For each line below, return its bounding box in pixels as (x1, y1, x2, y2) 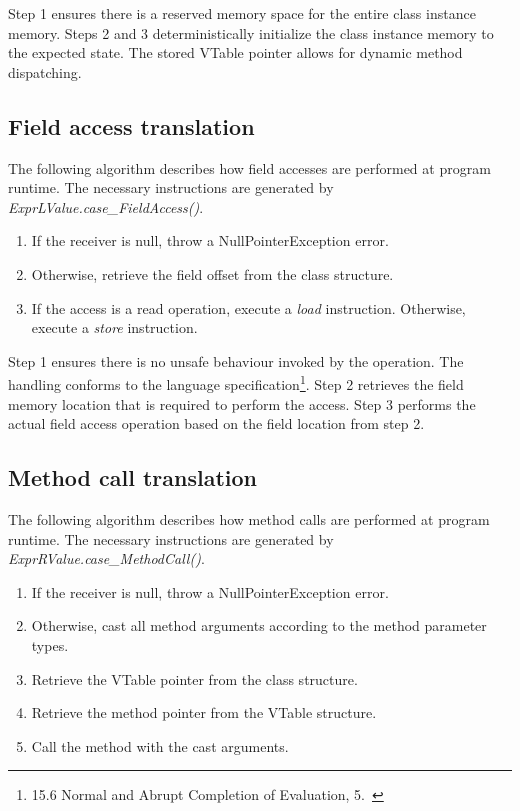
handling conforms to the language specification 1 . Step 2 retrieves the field (8, 371, 464, 394)
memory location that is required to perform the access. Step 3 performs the (8, 393, 476, 414)
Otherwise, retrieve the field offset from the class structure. (31, 263, 394, 284)
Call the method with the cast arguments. (31, 735, 289, 756)
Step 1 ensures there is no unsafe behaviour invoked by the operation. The (8, 350, 464, 371)
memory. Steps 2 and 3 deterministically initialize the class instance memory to (8, 22, 494, 43)
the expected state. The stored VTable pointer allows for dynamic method (8, 42, 463, 63)
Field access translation (8, 110, 255, 141)
